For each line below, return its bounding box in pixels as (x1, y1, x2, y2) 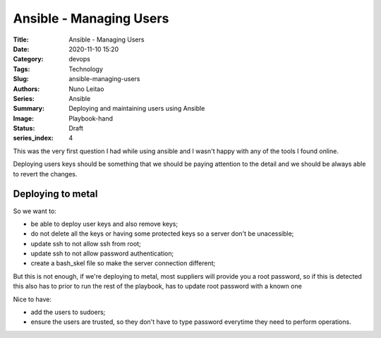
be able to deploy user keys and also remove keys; (30, 219, 179, 228)
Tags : (13, 64, 30, 73)
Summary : (13, 104, 45, 113)
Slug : (13, 75, 30, 83)
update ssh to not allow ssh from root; (30, 239, 141, 248)
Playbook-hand (68, 114, 113, 123)
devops (68, 55, 91, 64)
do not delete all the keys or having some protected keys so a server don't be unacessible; (30, 229, 294, 238)
